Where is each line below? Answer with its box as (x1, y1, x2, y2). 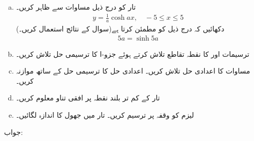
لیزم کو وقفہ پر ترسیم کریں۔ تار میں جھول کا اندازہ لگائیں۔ (16, 109, 194, 120)
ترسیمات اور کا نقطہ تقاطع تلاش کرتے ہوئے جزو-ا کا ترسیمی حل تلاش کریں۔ (16, 48, 249, 59)
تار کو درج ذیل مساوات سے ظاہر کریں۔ (16, 2, 136, 12)
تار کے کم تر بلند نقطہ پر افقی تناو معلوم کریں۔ (16, 92, 160, 103)
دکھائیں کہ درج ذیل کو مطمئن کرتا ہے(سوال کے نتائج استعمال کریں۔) (16, 23, 225, 33)
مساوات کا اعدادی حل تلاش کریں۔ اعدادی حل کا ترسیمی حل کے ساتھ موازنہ (16, 65, 250, 76)
